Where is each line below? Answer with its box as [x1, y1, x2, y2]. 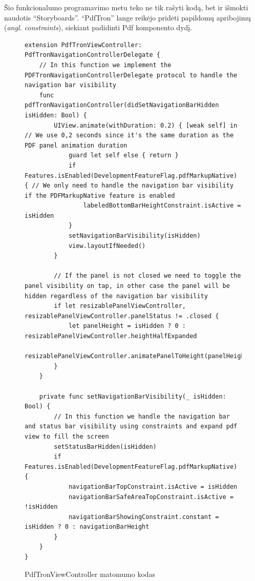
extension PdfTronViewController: [25, 41, 142, 49]
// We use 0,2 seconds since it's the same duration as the [25, 132, 234, 139]
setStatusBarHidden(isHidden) [54, 443, 157, 450]
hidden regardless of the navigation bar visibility [25, 292, 208, 300]
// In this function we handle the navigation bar [54, 412, 230, 420]
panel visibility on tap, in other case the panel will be [25, 282, 230, 290]
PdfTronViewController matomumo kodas [25, 568, 156, 579]
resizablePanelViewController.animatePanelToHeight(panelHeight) [25, 352, 252, 360]
